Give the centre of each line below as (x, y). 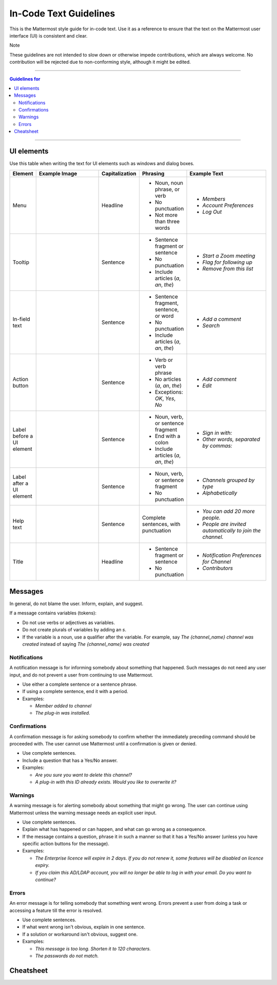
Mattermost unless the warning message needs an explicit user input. (83, 813)
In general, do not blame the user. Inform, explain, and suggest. (76, 604)
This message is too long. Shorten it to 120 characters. (93, 948)
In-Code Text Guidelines (62, 13)
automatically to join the (232, 531)
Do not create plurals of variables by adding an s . (74, 630)
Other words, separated (231, 439)
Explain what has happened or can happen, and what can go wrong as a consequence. (114, 829)
